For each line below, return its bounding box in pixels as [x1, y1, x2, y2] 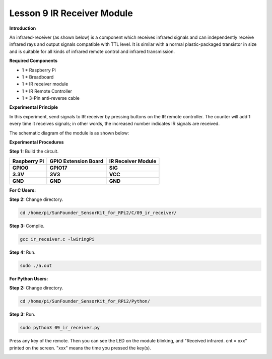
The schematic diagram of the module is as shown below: [9, 130, 129, 136]
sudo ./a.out [20, 263, 52, 269]
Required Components [9, 58, 58, 64]
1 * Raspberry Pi [22, 67, 56, 73]
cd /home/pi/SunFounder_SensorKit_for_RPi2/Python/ [20, 299, 151, 304]
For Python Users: [9, 276, 48, 282]
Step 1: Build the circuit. [9, 149, 59, 155]
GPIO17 [49, 164, 67, 171]
